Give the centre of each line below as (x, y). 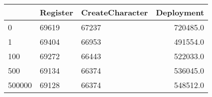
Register (56, 12)
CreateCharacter (115, 12)
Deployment (180, 12)
